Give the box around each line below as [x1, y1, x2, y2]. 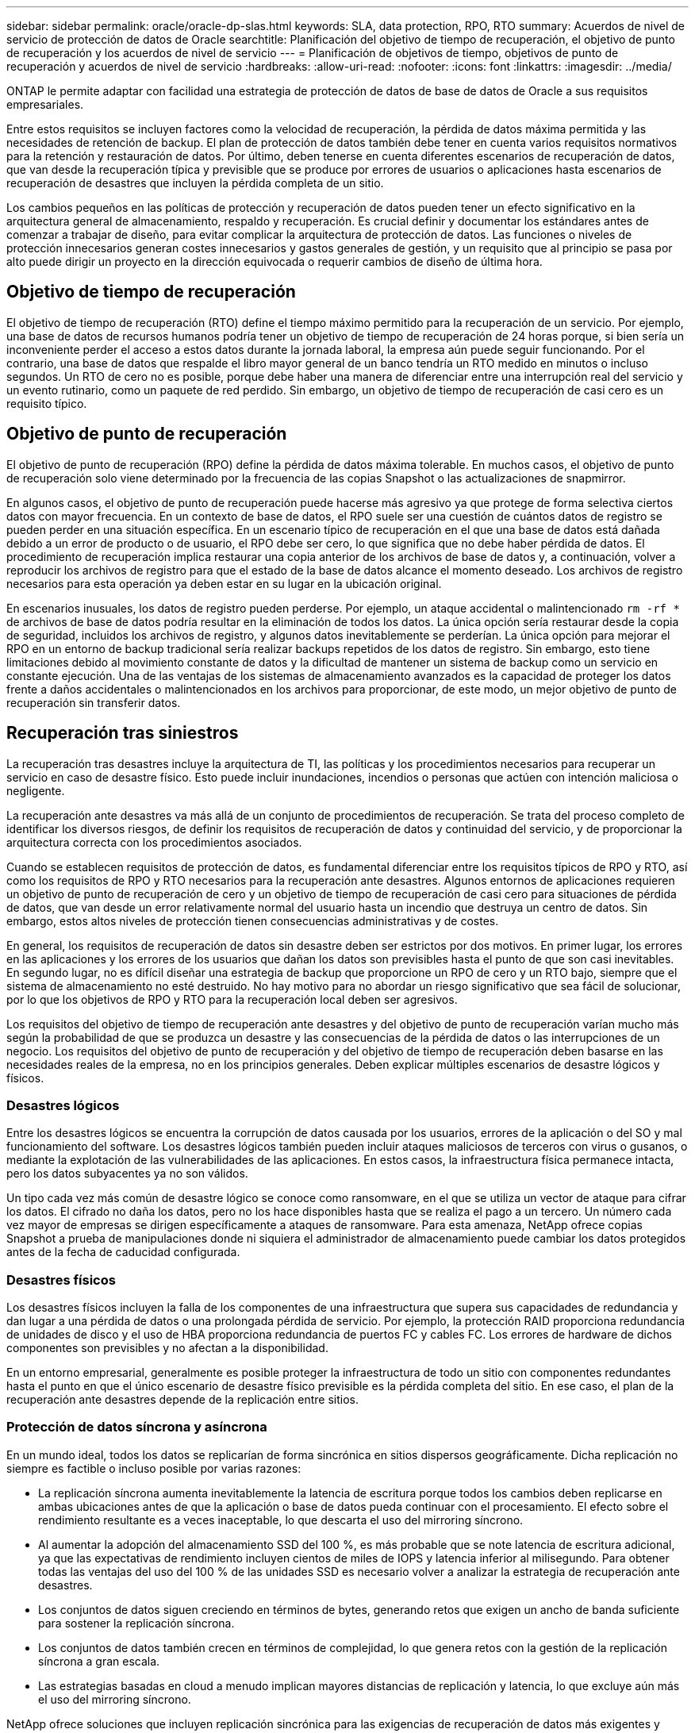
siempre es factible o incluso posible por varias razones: [6, 1461, 301, 1475]
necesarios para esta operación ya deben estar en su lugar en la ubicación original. [6, 576, 442, 590]
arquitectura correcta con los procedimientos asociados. [6, 835, 302, 849]
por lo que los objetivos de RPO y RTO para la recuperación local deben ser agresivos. [6, 992, 458, 1006]
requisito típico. [6, 396, 87, 410]
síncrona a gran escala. [38, 1654, 160, 1668]
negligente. [6, 783, 65, 797]
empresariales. [6, 98, 84, 111]
